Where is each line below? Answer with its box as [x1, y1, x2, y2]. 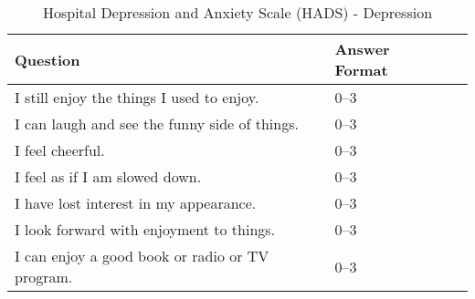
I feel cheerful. [15, 139, 105, 160]
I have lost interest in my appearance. [15, 192, 257, 213]
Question [15, 48, 80, 70]
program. [15, 266, 73, 287]
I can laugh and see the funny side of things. [15, 113, 299, 134]
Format [334, 59, 388, 80]
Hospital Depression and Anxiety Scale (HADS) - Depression [42, 2, 433, 23]
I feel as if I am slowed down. [15, 166, 202, 187]
